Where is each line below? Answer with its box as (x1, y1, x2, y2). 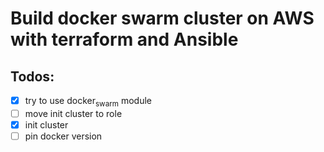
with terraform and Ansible (10, 28, 239, 51)
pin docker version (24, 130, 103, 142)
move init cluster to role (24, 107, 123, 119)
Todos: (10, 68, 55, 85)
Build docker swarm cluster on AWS (10, 7, 315, 30)
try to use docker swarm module (24, 95, 152, 109)
